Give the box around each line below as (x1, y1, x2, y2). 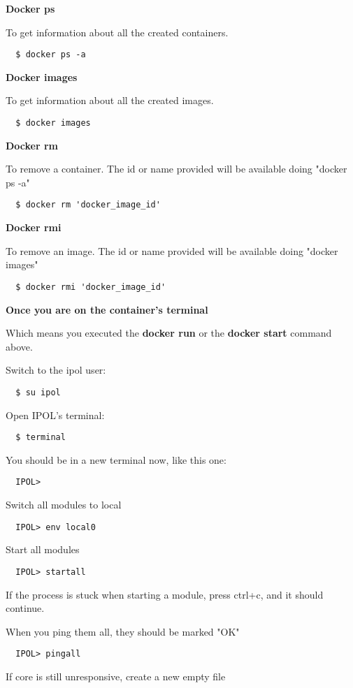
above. (6, 339, 33, 353)
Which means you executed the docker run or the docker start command (6, 325, 332, 340)
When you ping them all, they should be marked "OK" (6, 624, 240, 638)
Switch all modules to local (6, 497, 122, 512)
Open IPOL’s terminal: (6, 407, 105, 422)
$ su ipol (15, 387, 61, 397)
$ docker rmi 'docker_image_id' (15, 281, 166, 292)
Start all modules (6, 542, 80, 557)
